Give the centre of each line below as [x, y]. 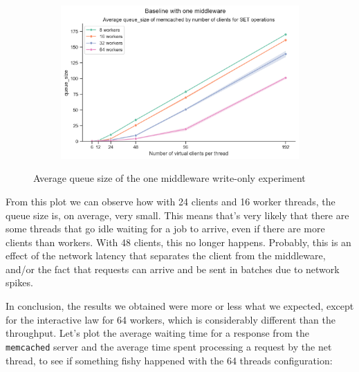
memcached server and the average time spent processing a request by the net [169, 346]
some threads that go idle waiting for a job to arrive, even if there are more [165, 229]
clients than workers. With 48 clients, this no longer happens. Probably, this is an [178, 242]
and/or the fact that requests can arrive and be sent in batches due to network [173, 269]
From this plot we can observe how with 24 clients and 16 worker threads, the [171, 201]
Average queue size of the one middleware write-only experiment [169, 178]
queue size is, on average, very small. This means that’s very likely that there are [177, 215]
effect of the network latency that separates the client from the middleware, [166, 255]
